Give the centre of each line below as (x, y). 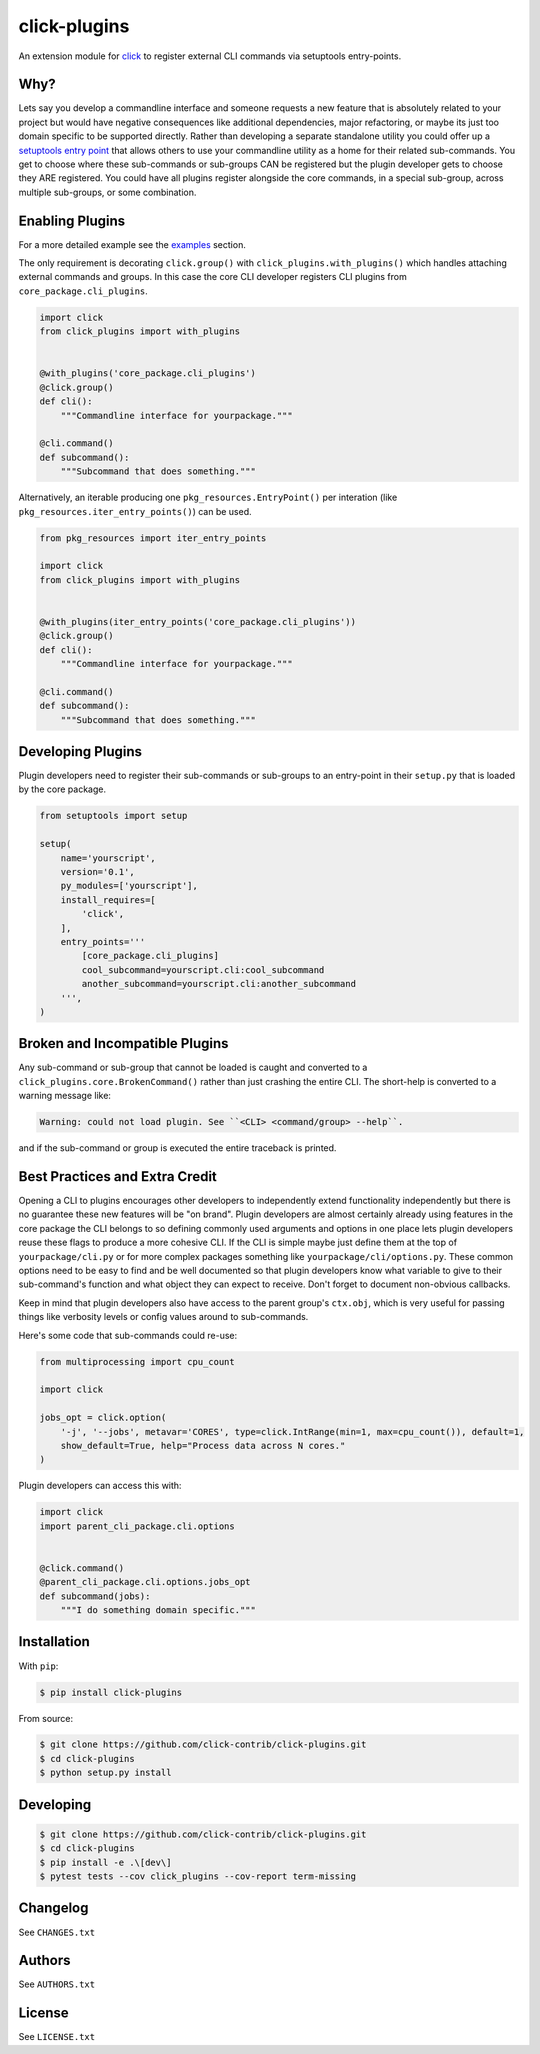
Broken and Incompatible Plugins (123, 1043)
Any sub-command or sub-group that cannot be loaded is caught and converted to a (193, 1067)
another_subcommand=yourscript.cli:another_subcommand (219, 984)
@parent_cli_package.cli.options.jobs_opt (145, 1582)
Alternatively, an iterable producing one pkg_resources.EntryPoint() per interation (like (208, 497)
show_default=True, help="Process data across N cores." (203, 1445)
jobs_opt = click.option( (103, 1418)
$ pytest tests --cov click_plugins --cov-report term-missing (198, 1876)
